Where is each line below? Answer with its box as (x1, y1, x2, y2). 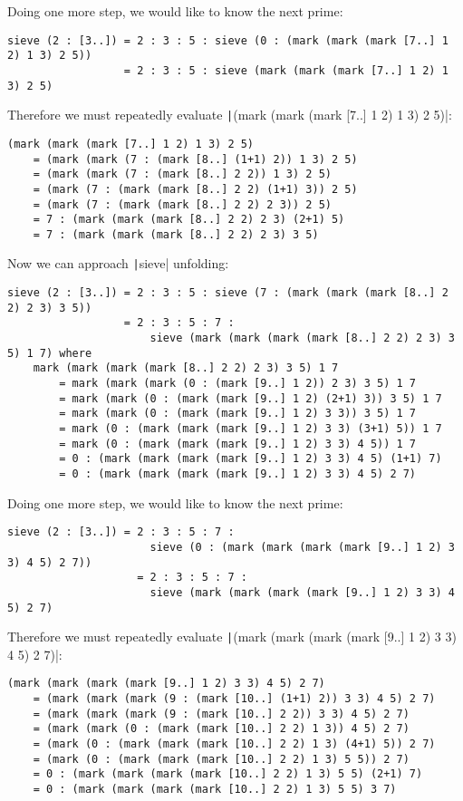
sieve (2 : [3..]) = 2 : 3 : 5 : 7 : (7, 526, 235, 539)
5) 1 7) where (7, 346, 92, 360)
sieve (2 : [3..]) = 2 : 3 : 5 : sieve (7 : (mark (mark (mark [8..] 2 (7, 286, 449, 300)
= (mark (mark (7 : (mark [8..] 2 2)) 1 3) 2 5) (33, 168, 332, 181)
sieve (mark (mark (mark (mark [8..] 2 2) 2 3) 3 (150, 332, 455, 345)
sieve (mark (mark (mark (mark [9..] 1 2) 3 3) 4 (150, 585, 455, 599)
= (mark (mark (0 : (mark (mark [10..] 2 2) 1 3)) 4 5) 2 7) (33, 722, 410, 736)
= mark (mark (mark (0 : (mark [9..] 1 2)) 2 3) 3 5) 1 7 (59, 377, 417, 391)
